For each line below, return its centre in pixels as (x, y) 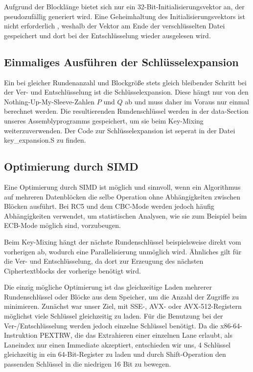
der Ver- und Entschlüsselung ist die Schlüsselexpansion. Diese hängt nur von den (126, 92)
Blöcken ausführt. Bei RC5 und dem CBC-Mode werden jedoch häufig (109, 206)
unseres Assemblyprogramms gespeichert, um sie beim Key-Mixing (104, 120)
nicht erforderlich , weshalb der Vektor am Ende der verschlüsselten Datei (115, 26)
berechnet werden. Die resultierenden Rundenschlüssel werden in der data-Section (126, 111)
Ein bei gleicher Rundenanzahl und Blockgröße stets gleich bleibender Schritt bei (125, 82)
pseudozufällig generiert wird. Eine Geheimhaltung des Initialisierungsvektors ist (125, 16)
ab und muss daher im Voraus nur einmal (187, 101)
